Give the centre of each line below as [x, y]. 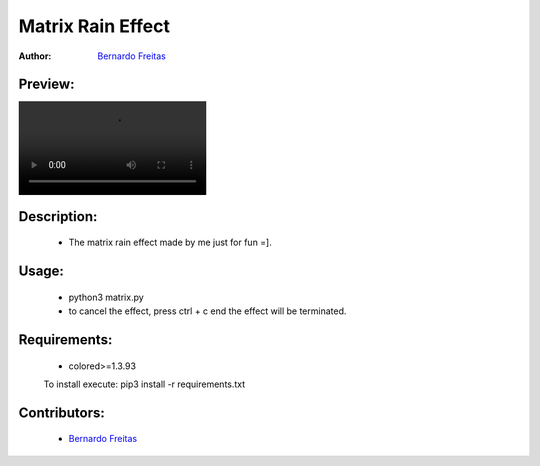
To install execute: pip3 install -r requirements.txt [144, 384]
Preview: [46, 84]
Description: [58, 216]
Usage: [41, 271]
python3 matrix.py [106, 297]
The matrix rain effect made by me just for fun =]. [170, 242]
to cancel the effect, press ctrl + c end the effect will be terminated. [207, 311]
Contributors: [61, 412]
